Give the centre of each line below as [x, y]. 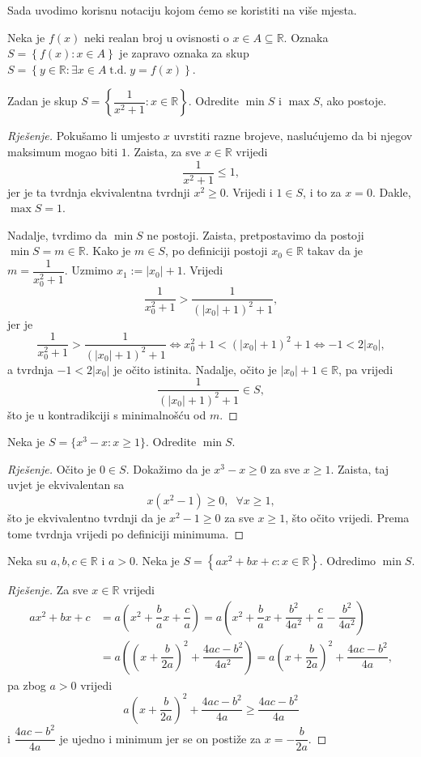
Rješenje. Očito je [52, 468]
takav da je [335, 251]
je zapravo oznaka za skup [184, 53]
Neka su [28, 561]
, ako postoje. [353, 101]
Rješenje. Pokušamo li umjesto [84, 136]
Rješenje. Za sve [48, 590]
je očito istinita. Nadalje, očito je [195, 369]
